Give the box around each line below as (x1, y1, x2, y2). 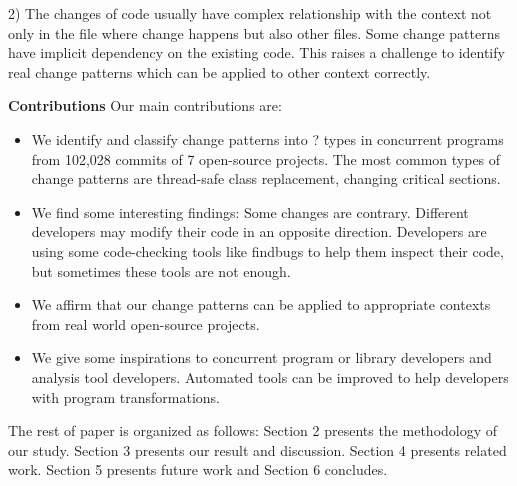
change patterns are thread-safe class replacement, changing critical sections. (31, 168, 501, 189)
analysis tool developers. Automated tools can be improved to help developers (31, 366, 509, 387)
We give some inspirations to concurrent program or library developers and (31, 347, 492, 368)
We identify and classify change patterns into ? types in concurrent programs (31, 128, 504, 149)
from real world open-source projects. (31, 313, 260, 334)
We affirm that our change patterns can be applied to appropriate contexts (31, 294, 491, 315)
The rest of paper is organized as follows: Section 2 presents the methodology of (8, 420, 498, 441)
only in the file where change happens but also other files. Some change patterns (8, 22, 500, 43)
